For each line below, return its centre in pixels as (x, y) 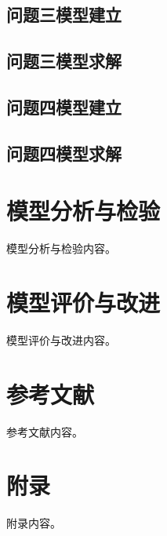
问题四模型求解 (64, 153)
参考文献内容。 (45, 431)
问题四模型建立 (64, 106)
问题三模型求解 (64, 61)
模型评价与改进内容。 (61, 339)
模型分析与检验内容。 (61, 248)
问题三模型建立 (64, 15)
